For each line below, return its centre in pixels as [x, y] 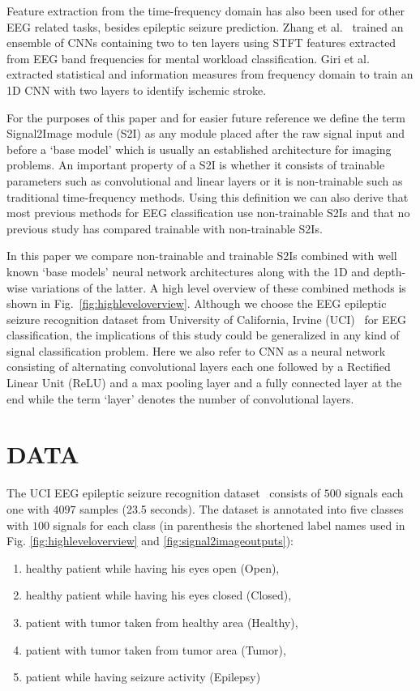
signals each [374, 493]
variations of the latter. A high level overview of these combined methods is [219, 287]
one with [28, 508]
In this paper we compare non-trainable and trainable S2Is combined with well [202, 256]
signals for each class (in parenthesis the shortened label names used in [229, 525]
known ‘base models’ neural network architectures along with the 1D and [188, 271]
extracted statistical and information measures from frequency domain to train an [210, 74]
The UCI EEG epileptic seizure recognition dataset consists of [164, 493]
